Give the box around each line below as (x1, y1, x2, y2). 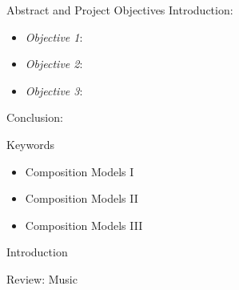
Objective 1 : (25, 28, 83, 45)
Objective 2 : (25, 55, 83, 72)
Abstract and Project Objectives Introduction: (6, 2, 233, 18)
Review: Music (6, 270, 78, 287)
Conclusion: (6, 109, 63, 126)
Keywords (6, 135, 55, 152)
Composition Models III (25, 216, 143, 233)
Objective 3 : (25, 82, 83, 99)
